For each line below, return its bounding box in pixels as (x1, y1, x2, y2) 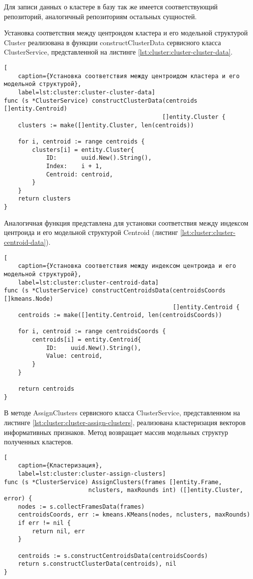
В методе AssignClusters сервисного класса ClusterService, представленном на (4, 407, 240, 418)
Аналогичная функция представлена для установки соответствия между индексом (4, 217, 249, 228)
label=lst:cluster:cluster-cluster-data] (18, 88, 155, 96)
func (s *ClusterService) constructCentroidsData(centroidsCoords (4, 287, 226, 294)
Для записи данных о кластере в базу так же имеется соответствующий (4, 1, 218, 11)
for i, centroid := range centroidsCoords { (18, 328, 166, 335)
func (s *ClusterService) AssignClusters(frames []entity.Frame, (4, 478, 222, 486)
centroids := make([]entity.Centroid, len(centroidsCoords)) (18, 312, 222, 319)
